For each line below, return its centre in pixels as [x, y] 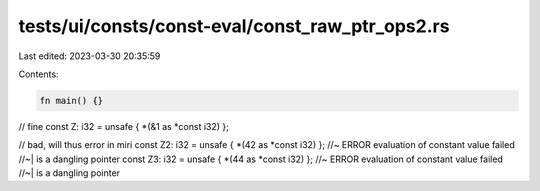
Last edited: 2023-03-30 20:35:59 [89, 56]
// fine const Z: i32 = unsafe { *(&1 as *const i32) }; [123, 126]
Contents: [38, 74]
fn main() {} [71, 100]
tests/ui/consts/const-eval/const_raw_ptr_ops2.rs [234, 26]
